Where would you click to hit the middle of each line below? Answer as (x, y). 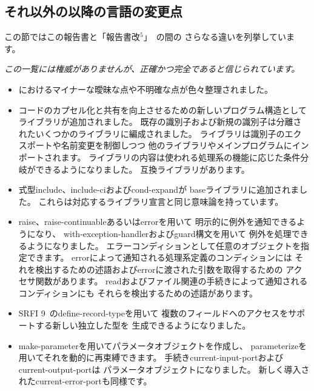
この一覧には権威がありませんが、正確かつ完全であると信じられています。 (152, 69)
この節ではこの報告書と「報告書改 (72, 37)
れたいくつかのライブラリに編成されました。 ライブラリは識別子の (152, 133)
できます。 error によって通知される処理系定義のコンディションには (159, 257)
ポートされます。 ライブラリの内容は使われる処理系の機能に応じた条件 (159, 157)
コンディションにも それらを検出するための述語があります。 (138, 292)
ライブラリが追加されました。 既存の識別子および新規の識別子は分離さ (160, 122)
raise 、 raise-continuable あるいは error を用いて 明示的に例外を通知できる (158, 222)
